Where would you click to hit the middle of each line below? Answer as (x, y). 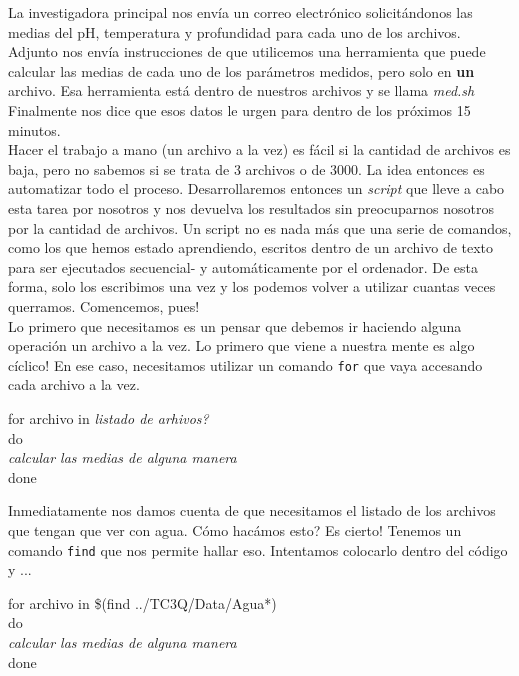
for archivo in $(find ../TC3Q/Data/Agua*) (142, 602)
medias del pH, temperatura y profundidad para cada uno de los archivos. (234, 31)
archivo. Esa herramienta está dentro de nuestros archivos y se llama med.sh (241, 90)
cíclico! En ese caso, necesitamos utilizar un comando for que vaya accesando (245, 364)
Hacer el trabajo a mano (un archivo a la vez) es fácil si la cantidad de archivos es (259, 149)
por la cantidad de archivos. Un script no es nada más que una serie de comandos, (260, 227)
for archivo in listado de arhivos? (108, 417)
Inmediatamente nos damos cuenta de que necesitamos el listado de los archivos (252, 510)
